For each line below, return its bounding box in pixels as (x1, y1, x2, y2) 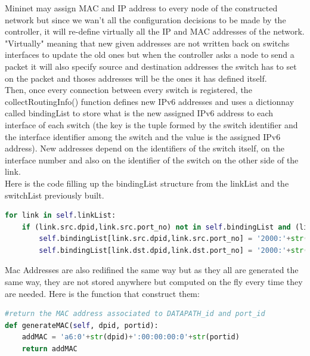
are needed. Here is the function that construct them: (5, 287, 200, 299)
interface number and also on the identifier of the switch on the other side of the (5, 153, 299, 166)
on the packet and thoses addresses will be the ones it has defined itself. (5, 72, 267, 84)
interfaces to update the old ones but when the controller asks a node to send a (5, 48, 294, 61)
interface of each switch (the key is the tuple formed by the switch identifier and (5, 118, 298, 131)
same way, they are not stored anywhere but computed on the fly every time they (5, 275, 303, 288)
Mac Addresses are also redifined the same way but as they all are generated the (5, 264, 299, 276)
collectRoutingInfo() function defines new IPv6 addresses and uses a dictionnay (5, 95, 294, 107)
